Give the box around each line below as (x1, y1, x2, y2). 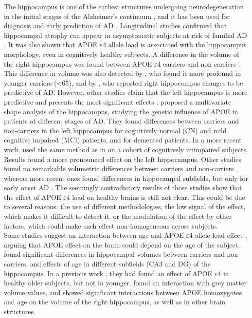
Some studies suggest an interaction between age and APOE (4, 230, 184, 240)
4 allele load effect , (189, 230, 247, 240)
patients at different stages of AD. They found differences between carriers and (4, 116, 239, 126)
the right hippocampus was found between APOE (4, 58, 152, 69)
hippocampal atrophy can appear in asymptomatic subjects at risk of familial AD (4, 30, 247, 40)
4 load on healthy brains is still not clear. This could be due (66, 192, 245, 202)
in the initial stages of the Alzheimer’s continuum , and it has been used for (4, 11, 230, 21)
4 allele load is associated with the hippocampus (103, 39, 247, 50)
